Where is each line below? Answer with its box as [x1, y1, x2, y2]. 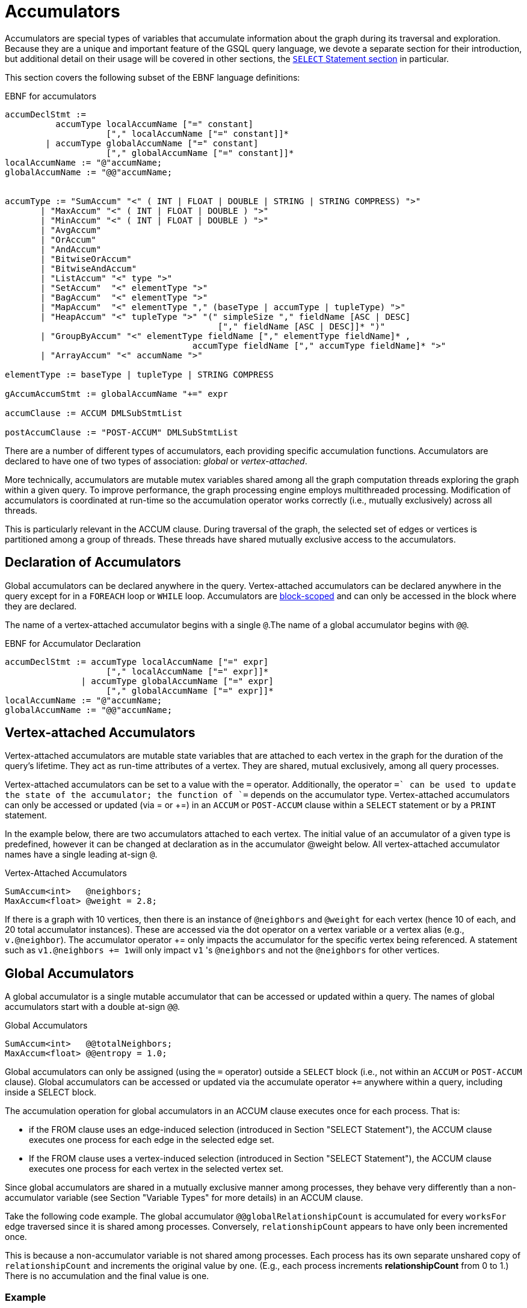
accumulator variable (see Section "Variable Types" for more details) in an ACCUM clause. [5, 1192, 363, 1203]
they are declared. [5, 600, 77, 611]
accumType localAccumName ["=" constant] [55, 119, 254, 129]
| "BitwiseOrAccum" [40, 254, 132, 264]
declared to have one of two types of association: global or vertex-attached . [5, 455, 307, 466]
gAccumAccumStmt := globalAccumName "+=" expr [5, 388, 228, 399]
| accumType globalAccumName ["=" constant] [45, 138, 259, 148]
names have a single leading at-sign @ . [5, 849, 158, 860]
